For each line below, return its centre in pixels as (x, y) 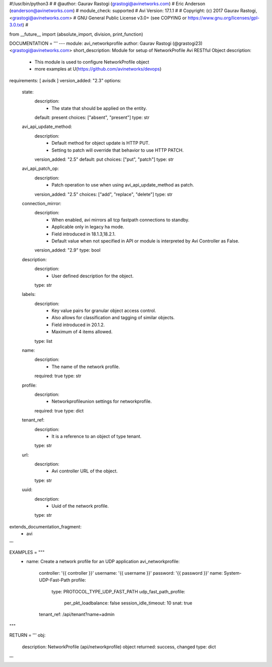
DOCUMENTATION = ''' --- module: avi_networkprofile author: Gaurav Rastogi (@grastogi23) (106, 43)
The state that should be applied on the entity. (99, 108)
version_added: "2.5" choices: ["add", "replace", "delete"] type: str (104, 194)
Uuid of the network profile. (80, 506)
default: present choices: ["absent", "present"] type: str (92, 117)
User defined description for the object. (92, 276)
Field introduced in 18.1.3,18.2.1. (84, 234)
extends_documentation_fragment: (45, 526)
